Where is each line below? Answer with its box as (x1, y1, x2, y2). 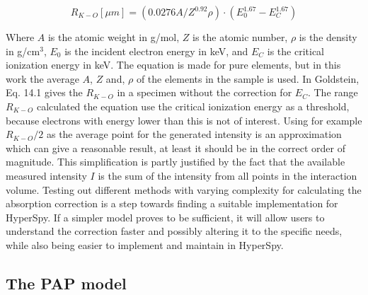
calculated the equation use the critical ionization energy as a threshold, (36, 98, 350, 113)
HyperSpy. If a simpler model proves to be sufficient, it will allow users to (6, 209, 325, 224)
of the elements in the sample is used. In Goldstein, (136, 71, 360, 86)
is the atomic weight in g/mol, (47, 30, 180, 44)
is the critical (267, 43, 325, 58)
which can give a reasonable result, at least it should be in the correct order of (6, 140, 346, 155)
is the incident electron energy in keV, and (64, 43, 248, 58)
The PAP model (6, 272, 127, 294)
